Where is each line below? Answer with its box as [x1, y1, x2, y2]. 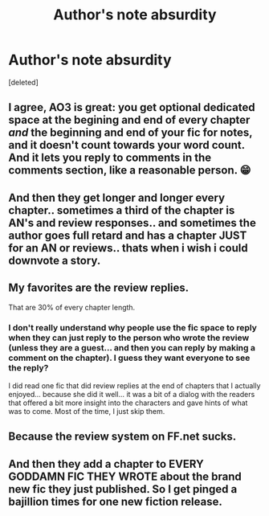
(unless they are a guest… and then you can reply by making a [8, 342, 255, 354]
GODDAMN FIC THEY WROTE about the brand [8, 469, 243, 483]
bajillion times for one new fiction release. [8, 494, 222, 508]
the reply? [8, 362, 49, 374]
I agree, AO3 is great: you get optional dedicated [8, 100, 255, 114]
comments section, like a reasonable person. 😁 [8, 163, 251, 178]
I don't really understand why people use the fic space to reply [8, 322, 257, 334]
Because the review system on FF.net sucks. [8, 430, 237, 444]
